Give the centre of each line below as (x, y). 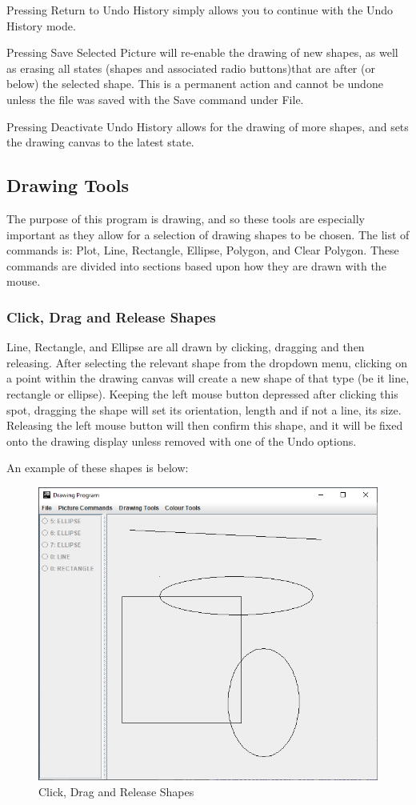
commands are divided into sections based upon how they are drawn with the (196, 265)
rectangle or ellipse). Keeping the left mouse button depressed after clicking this (202, 393)
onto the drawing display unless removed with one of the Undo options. (182, 441)
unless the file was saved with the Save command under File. (155, 99)
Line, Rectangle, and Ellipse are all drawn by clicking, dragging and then (186, 347)
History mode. (41, 25)
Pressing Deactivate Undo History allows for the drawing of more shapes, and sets (208, 126)
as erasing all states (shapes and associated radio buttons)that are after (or (191, 68)
